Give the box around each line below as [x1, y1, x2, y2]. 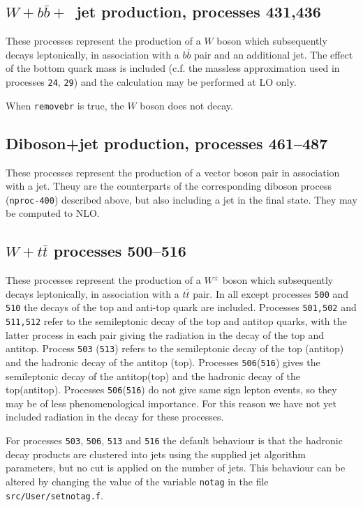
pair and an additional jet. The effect [194, 47, 353, 61]
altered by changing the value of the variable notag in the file [6, 474, 269, 488]
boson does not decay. [140, 98, 233, 112]
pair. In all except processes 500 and [193, 286, 349, 301]
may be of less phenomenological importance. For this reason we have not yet [6, 395, 336, 410]
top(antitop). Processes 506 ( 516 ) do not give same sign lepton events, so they [6, 382, 337, 397]
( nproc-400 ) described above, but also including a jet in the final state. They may [6, 192, 357, 206]
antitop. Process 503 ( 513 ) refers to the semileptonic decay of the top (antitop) [6, 341, 344, 356]
